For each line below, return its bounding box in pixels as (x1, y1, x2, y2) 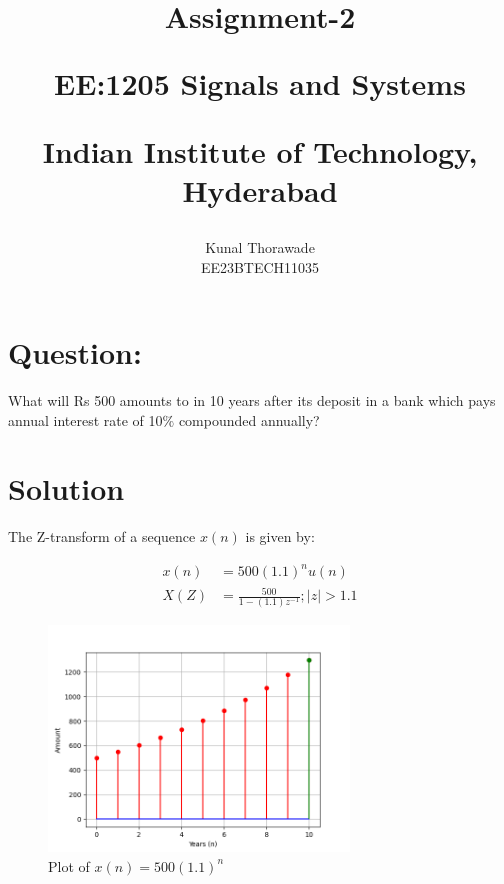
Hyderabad (182, 169, 338, 210)
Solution (8, 468, 125, 509)
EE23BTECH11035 (200, 256, 320, 277)
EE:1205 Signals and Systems (54, 63, 466, 104)
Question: (8, 332, 142, 373)
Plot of (48, 855, 90, 876)
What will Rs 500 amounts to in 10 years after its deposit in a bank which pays (8, 390, 496, 411)
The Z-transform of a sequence (8, 526, 196, 547)
